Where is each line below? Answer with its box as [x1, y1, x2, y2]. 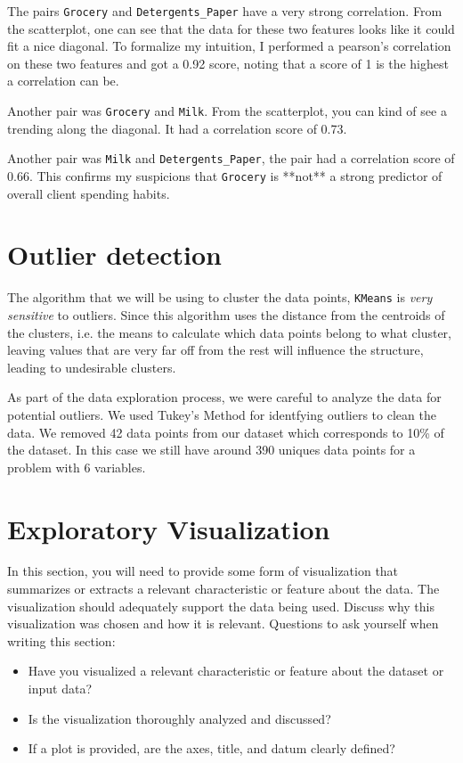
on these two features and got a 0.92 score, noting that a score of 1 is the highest [7, 53, 449, 72]
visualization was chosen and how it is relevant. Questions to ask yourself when [7, 614, 439, 633]
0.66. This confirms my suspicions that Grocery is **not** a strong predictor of [7, 166, 443, 185]
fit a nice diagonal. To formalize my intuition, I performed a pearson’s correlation [7, 37, 451, 55]
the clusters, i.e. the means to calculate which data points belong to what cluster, [7, 323, 451, 341]
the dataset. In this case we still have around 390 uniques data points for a [7, 440, 416, 459]
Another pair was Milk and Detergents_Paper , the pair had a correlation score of [7, 149, 455, 168]
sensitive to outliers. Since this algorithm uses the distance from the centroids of [7, 305, 445, 324]
